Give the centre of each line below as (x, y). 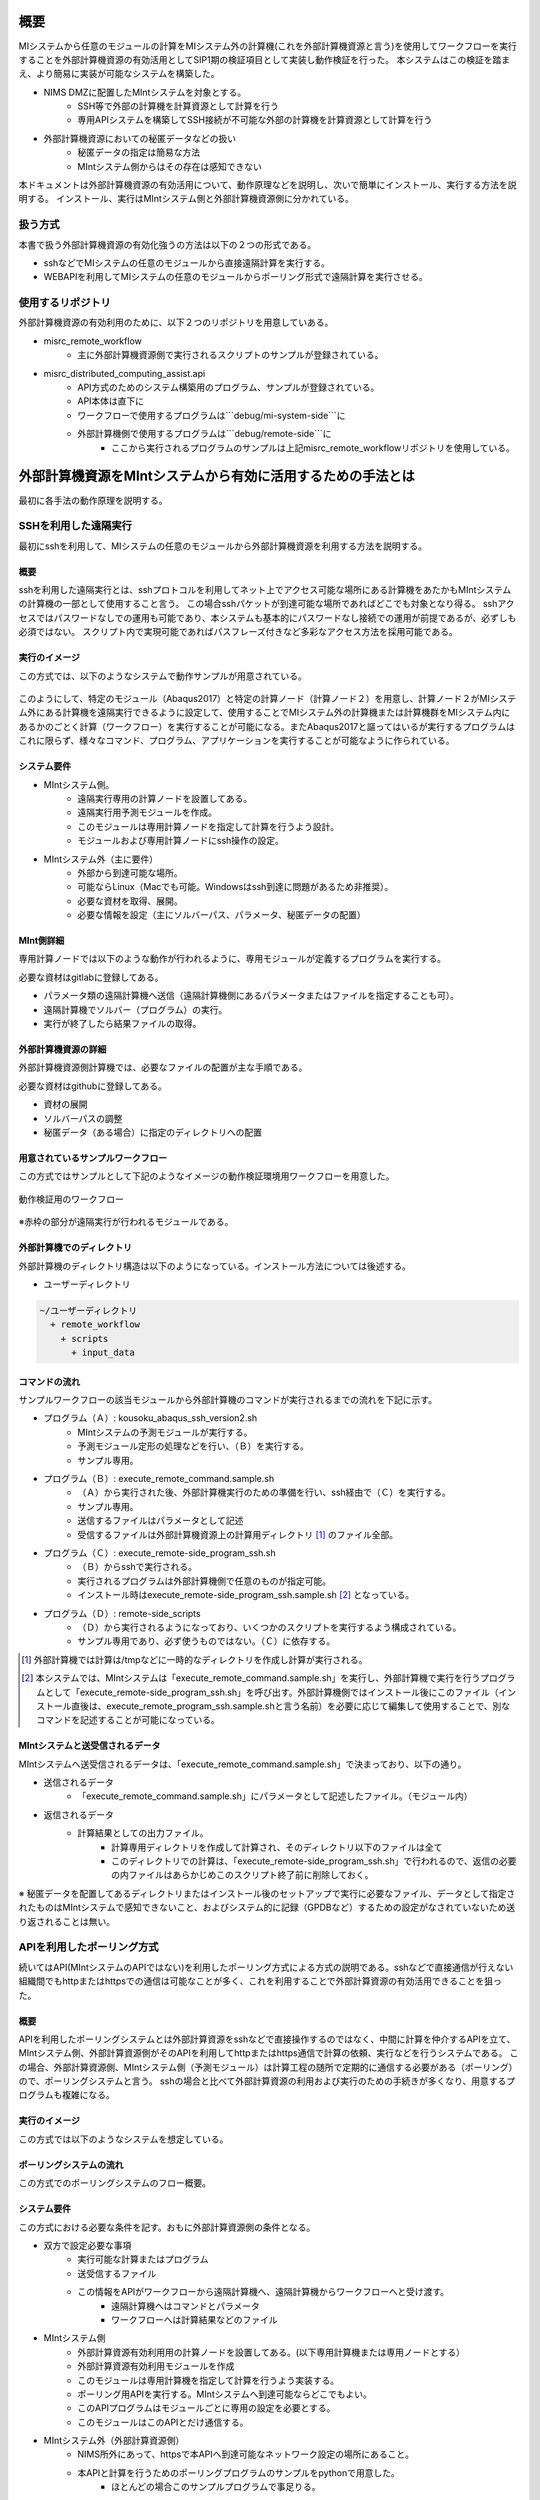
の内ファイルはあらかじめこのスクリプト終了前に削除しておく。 (242, 1875)
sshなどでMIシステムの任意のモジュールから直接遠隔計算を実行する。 (186, 262)
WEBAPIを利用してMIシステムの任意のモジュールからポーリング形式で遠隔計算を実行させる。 (236, 277)
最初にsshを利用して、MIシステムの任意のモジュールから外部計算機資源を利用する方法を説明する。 (222, 546)
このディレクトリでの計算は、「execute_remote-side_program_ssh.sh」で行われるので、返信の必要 (314, 1861)
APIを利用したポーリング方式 (88, 1947)
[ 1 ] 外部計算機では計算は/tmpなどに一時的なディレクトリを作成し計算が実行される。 (194, 1659)
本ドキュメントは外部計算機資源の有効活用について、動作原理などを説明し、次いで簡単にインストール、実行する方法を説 (267, 185)
